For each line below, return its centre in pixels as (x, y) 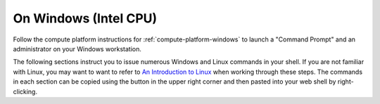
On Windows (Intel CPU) (85, 18)
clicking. (25, 91)
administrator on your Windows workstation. (77, 48)
